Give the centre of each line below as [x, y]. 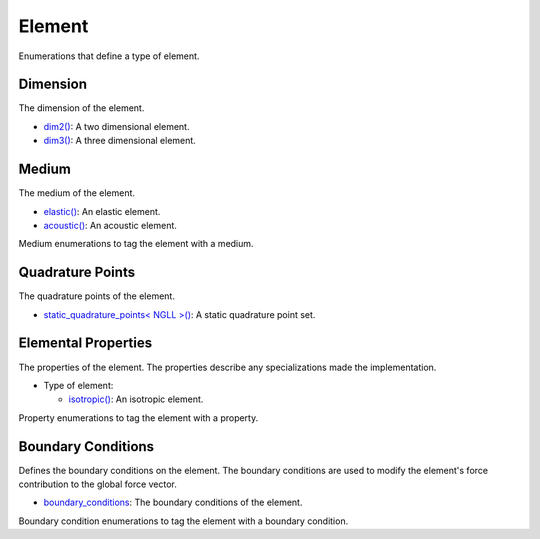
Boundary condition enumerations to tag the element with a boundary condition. [183, 521]
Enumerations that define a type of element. [109, 56]
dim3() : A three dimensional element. [120, 141]
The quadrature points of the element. [96, 296]
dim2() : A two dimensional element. [116, 126]
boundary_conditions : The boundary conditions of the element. [173, 502]
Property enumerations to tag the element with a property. [138, 417]
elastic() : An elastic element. [102, 211]
